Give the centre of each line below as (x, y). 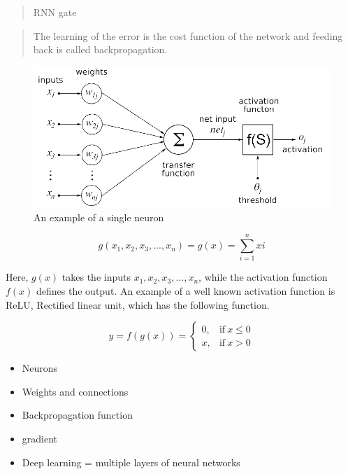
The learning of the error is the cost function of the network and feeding (188, 35)
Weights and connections (75, 391)
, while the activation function (263, 277)
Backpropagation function (77, 415)
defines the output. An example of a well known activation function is (186, 291)
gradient (40, 439)
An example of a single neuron (99, 217)
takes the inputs (96, 277)
